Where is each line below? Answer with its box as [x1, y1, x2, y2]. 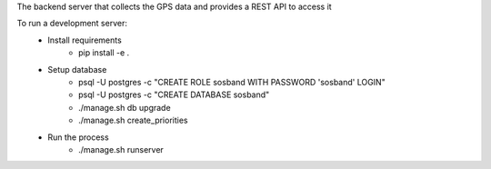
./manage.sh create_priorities [78, 114, 188, 126]
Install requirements [47, 35, 122, 45]
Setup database [47, 64, 107, 75]
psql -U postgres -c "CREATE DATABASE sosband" [78, 89, 270, 100]
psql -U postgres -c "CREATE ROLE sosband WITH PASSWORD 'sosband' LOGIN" [78, 76, 386, 87]
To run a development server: [16, 18, 127, 29]
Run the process [47, 132, 109, 143]
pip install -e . [78, 47, 130, 58]
